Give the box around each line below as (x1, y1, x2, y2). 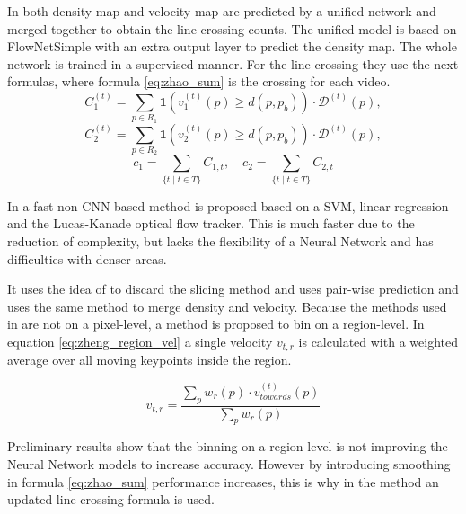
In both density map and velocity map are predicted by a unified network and (7, 2, 436, 20)
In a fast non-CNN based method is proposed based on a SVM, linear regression (7, 196, 449, 215)
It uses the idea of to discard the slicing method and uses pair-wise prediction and (7, 279, 459, 298)
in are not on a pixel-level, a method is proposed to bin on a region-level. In (7, 315, 425, 333)
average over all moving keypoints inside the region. (7, 350, 292, 369)
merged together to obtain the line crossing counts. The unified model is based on (7, 19, 457, 38)
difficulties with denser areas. (7, 249, 167, 268)
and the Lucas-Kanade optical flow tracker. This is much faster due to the (7, 214, 415, 233)
